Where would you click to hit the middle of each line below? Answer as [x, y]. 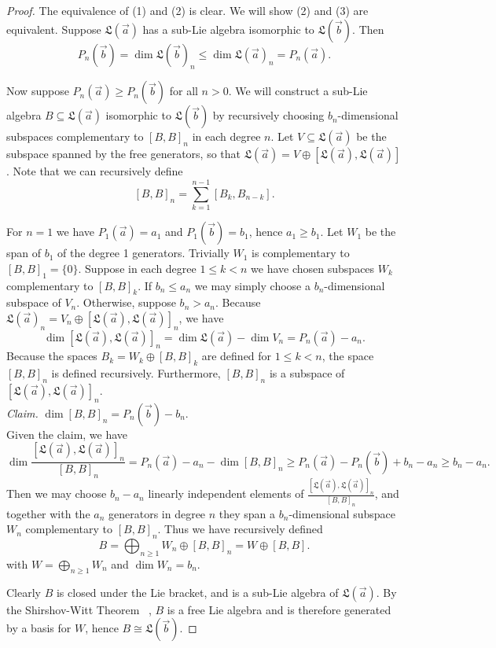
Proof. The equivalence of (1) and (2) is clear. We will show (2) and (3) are [187, 10]
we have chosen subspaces [313, 268]
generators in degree [157, 513]
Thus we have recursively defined [244, 529]
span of [24, 253]
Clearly [24, 592]
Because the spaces [52, 356]
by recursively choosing [268, 115]
